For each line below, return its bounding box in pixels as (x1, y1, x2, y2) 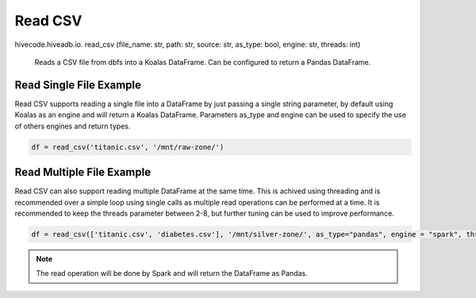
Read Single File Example (14, 78, 142, 91)
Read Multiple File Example (14, 166, 151, 179)
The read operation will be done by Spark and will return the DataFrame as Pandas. (36, 269, 309, 278)
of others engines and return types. (14, 121, 131, 131)
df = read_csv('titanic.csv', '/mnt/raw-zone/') (31, 143, 225, 151)
